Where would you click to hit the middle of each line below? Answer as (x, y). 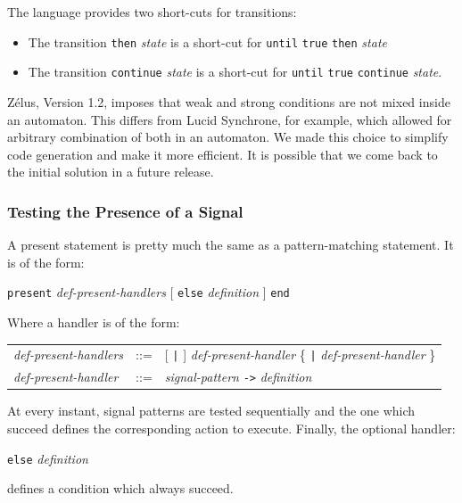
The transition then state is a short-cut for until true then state (207, 41)
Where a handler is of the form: (94, 322)
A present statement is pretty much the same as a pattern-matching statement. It (231, 245)
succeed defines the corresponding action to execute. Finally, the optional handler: (231, 428)
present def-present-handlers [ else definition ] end (148, 292)
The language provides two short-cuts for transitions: (152, 12)
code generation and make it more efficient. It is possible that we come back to (223, 154)
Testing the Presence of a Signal (125, 211)
